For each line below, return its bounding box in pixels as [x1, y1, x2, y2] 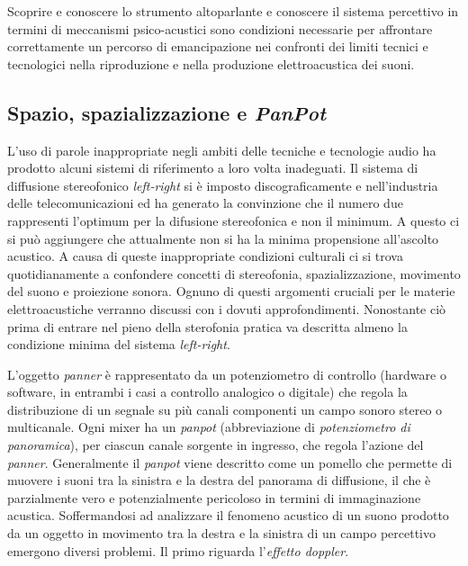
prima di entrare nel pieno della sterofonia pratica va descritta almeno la [7, 317, 408, 336]
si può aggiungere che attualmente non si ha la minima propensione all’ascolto [7, 229, 439, 247]
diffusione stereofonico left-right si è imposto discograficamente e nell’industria [7, 175, 438, 194]
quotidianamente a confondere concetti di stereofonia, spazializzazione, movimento [7, 264, 461, 283]
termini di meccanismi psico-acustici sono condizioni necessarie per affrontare [7, 19, 433, 38]
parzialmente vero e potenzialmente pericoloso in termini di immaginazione [7, 488, 421, 507]
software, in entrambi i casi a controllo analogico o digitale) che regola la [7, 382, 408, 401]
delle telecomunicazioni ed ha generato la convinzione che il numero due [7, 193, 403, 212]
